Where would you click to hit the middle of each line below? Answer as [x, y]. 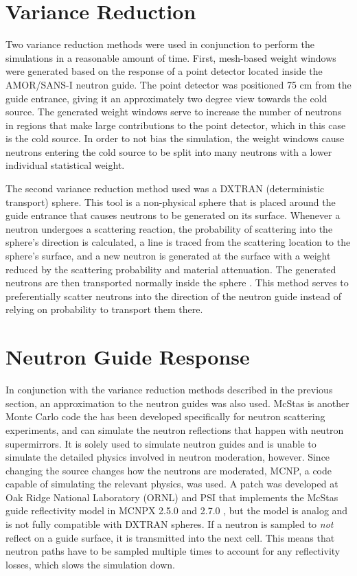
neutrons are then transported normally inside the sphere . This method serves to [177, 283]
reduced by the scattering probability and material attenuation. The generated [171, 269]
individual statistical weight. [65, 165]
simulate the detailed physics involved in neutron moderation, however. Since [168, 457]
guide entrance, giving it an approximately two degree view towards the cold [166, 98]
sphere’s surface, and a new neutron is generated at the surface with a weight [168, 256]
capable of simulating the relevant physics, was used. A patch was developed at [172, 484]
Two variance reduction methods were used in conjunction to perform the [160, 44]
